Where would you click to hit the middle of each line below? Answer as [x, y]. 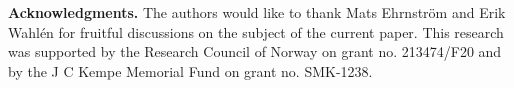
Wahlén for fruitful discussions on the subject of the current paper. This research [256, 31]
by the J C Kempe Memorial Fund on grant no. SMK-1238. [190, 70]
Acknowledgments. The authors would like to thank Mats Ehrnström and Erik [257, 12]
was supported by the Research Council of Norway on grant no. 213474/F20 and [255, 51]
